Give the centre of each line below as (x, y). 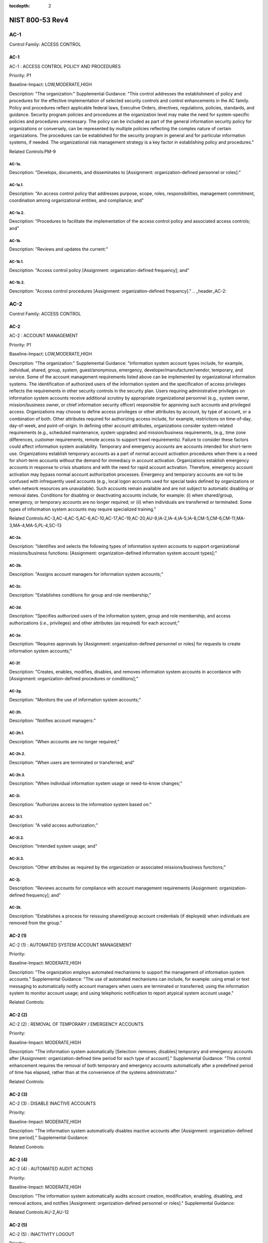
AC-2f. (15, 663)
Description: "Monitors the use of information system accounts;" (75, 700)
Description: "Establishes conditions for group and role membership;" (80, 595)
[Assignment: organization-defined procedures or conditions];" (74, 679)
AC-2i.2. (17, 838)
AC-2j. (15, 880)
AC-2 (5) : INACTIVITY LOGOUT (42, 1234)
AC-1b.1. (17, 262)
